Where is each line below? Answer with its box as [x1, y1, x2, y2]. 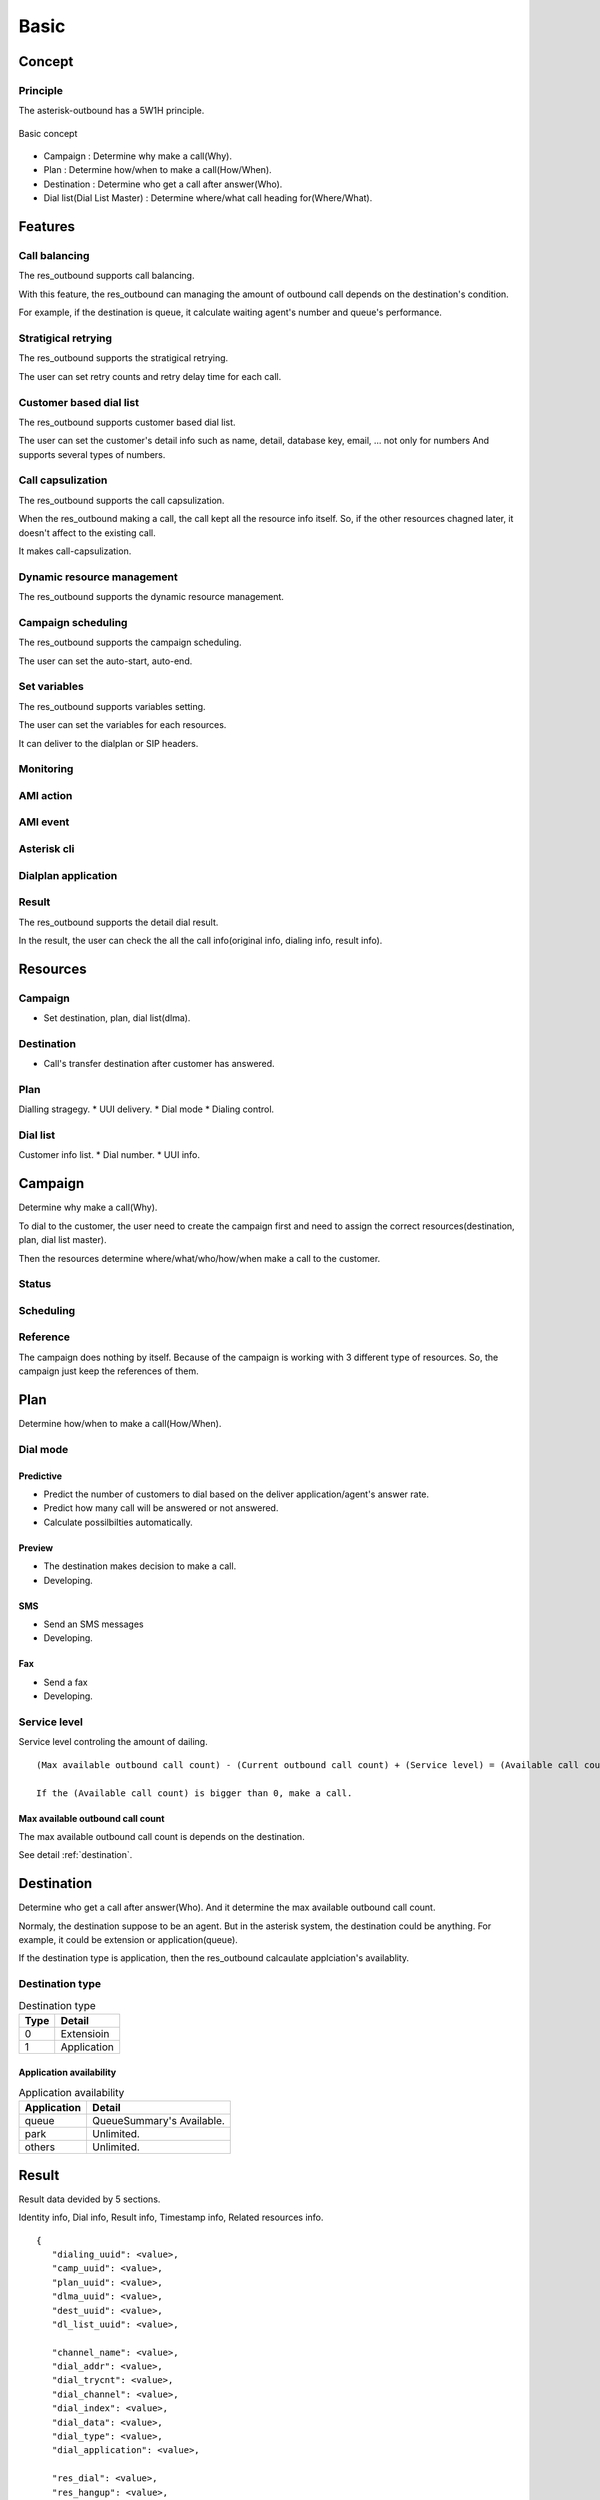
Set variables [18, 680, 84, 694]
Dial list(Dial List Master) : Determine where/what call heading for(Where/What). [43, 192, 373, 204]
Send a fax [43, 1676, 89, 1688]
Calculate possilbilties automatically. [43, 1516, 194, 1528]
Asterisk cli [18, 842, 75, 856]
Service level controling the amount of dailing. [18, 1736, 209, 1748]
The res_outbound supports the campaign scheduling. [18, 636, 242, 649]
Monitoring [18, 762, 74, 776]
